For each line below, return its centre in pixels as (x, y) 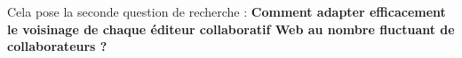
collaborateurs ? (57, 46)
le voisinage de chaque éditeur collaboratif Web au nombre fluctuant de (231, 29)
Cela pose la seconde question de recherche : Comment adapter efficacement (227, 11)
